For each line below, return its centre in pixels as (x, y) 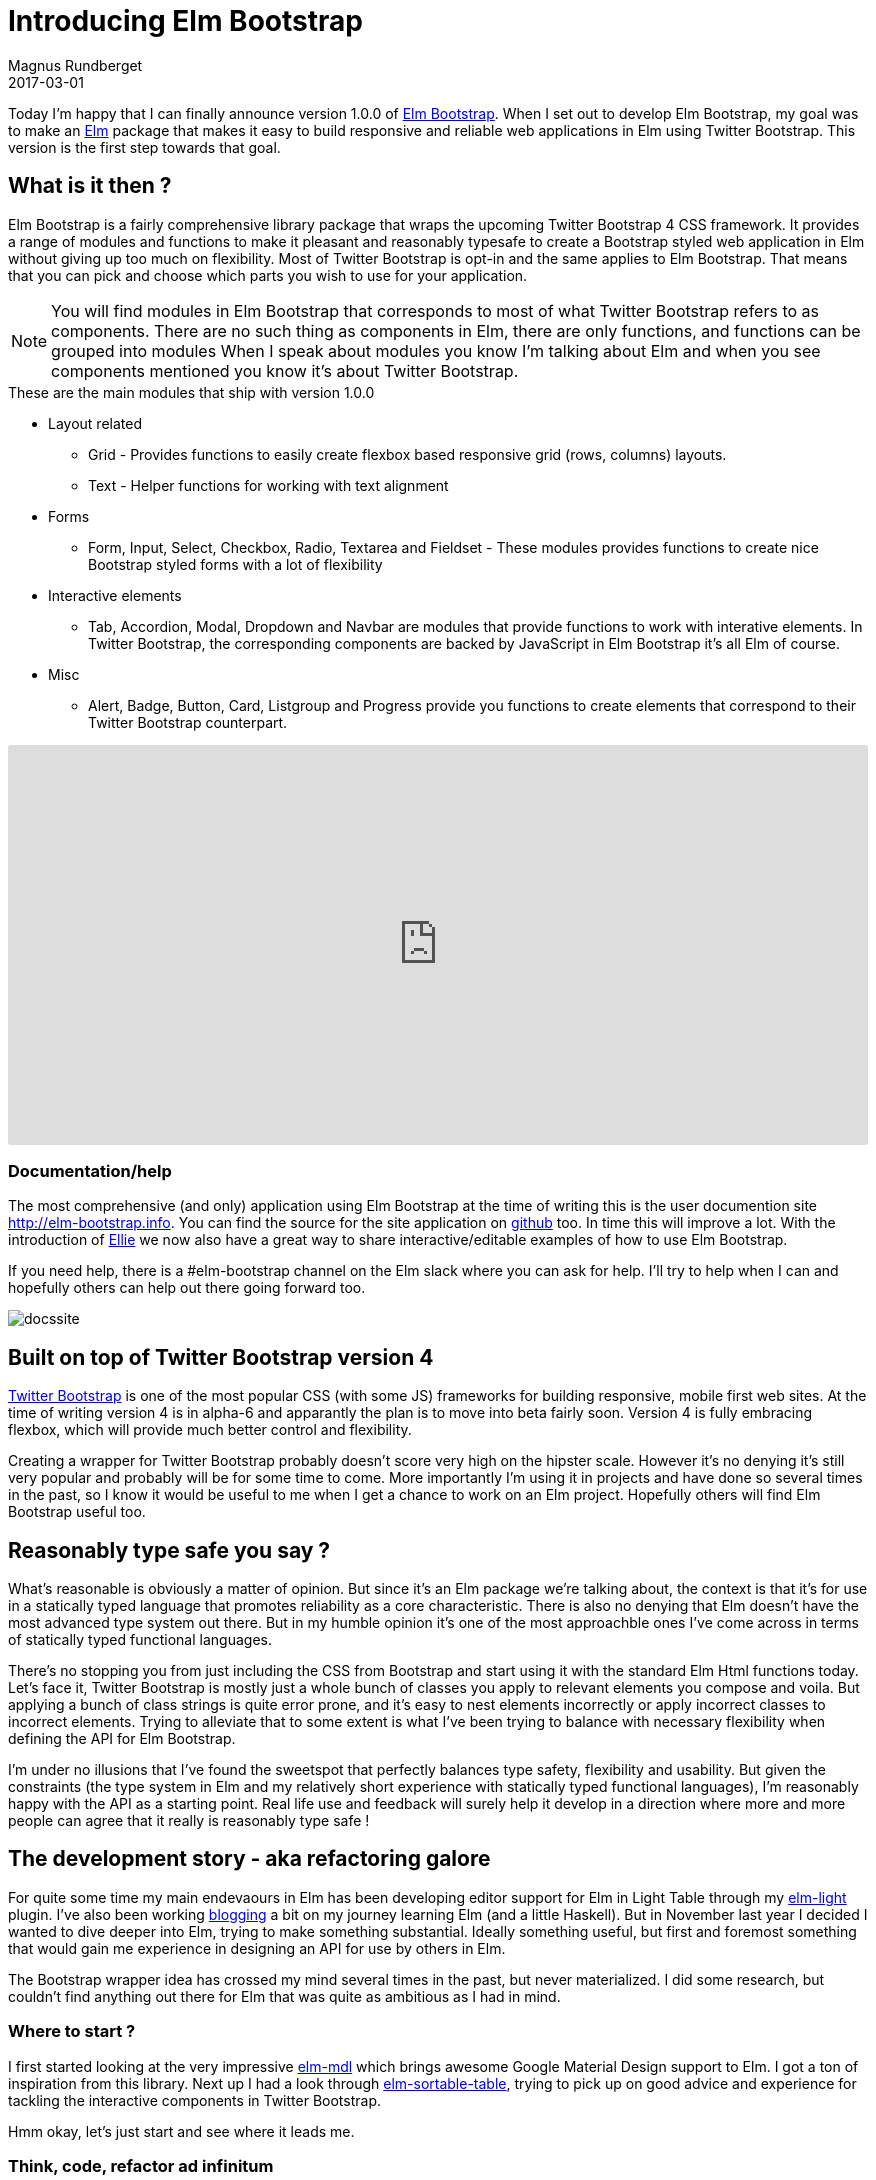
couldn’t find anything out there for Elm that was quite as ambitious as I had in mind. (284, 1996)
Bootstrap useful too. (77, 1512)
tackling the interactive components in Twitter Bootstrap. (194, 2100)
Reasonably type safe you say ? (169, 1550)
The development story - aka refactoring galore (249, 1859)
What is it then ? (90, 186)
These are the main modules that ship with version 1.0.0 (191, 392)
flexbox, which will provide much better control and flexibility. (210, 1430)
